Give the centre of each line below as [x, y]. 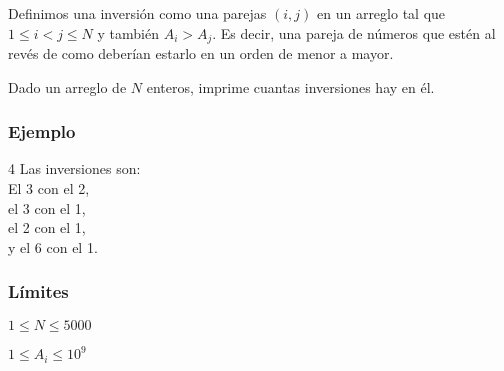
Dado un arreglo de [67, 86]
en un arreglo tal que [381, 13]
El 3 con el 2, [49, 188]
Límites [38, 291]
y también [128, 32]
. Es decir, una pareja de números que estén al [354, 32]
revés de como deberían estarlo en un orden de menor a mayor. [201, 53]
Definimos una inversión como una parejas [137, 13]
